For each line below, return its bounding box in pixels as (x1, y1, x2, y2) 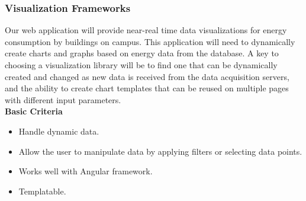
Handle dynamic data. (18, 125, 99, 137)
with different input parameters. (5, 93, 121, 106)
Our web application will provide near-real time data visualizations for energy (5, 24, 287, 36)
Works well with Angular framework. (18, 165, 153, 177)
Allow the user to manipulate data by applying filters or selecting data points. (18, 145, 302, 157)
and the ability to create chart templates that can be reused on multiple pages (5, 82, 289, 94)
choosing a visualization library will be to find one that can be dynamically (5, 59, 278, 71)
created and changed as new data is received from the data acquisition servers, (5, 70, 289, 82)
